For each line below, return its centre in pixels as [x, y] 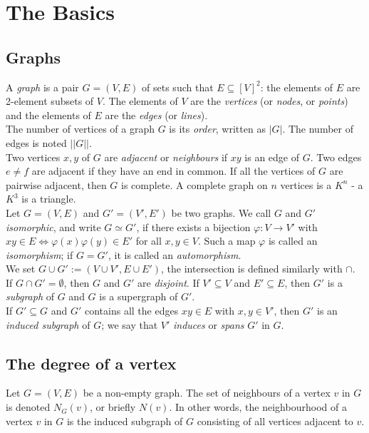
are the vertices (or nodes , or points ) [269, 101]
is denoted [28, 407]
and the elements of [48, 114]
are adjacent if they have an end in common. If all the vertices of [173, 171]
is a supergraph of [139, 296]
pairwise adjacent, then [56, 184]
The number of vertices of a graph [80, 129]
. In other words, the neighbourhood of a [258, 407]
